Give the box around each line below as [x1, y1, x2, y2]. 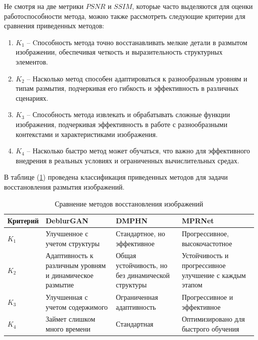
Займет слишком [46, 314, 95, 324]
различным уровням [46, 260, 106, 270]
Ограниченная [116, 292, 158, 302]
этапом [182, 279, 202, 290]
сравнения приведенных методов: [4, 20, 104, 31]
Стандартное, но [116, 228, 165, 238]
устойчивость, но [116, 260, 168, 270]
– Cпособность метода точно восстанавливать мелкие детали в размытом [27, 37, 248, 47]
